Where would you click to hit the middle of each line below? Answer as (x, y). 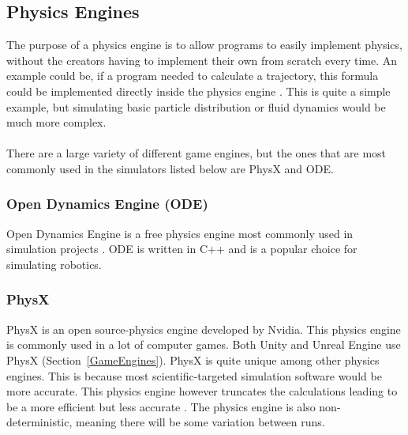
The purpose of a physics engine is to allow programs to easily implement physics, (204, 45)
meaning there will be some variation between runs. (200, 422)
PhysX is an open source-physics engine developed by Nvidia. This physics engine (204, 329)
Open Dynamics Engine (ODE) (107, 204)
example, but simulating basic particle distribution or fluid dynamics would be (196, 106)
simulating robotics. (54, 264)
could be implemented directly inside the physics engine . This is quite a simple (198, 91)
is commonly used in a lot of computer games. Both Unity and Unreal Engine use (204, 344)
